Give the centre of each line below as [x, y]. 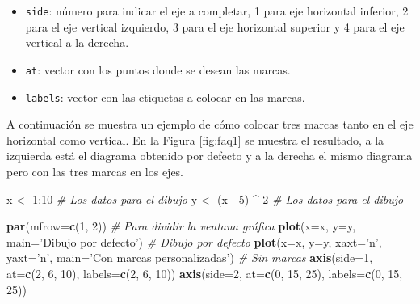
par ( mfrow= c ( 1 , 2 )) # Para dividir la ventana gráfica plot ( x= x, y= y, [181, 226]
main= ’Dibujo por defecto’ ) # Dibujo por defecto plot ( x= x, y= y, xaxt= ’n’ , [194, 241]
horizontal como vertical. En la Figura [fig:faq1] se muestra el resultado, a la [195, 139]
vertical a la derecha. [77, 42]
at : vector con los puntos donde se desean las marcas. [158, 69]
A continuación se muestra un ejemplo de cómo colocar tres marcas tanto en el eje [210, 124]
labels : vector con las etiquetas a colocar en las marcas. [165, 97]
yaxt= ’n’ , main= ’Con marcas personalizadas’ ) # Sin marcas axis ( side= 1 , [190, 258]
